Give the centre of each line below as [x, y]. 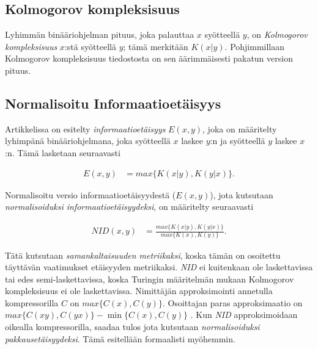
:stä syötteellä [91, 46]
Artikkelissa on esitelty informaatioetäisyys [85, 128]
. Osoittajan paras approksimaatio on [232, 302]
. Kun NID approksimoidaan [244, 315]
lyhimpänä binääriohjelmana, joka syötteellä [88, 141]
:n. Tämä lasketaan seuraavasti [63, 152]
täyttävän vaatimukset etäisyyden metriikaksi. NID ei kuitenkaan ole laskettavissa [159, 267]
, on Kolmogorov [277, 34]
